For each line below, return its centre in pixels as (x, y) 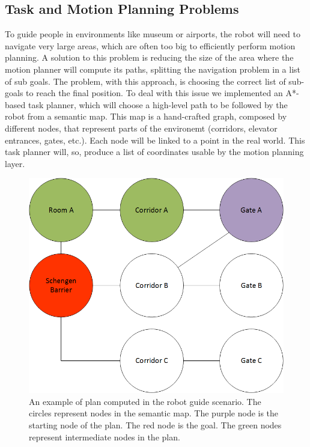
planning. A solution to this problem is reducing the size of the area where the (149, 57)
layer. (15, 163)
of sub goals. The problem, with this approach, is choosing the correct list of (145, 81)
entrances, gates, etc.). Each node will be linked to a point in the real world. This (155, 140)
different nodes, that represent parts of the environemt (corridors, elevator (141, 128)
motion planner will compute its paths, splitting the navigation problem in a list (153, 69)
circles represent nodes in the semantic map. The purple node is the (154, 413)
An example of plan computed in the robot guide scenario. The (145, 401)
